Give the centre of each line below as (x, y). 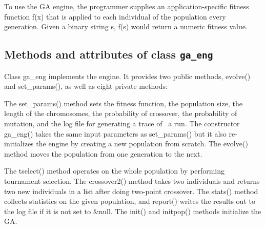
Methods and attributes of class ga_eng (109, 54)
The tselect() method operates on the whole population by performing (115, 171)
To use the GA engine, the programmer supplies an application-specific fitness (127, 6)
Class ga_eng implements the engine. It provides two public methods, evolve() (127, 76)
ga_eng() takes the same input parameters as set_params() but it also (115, 133)
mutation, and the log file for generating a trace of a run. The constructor (122, 123)
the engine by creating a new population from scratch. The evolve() (142, 144)
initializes (19, 144)
